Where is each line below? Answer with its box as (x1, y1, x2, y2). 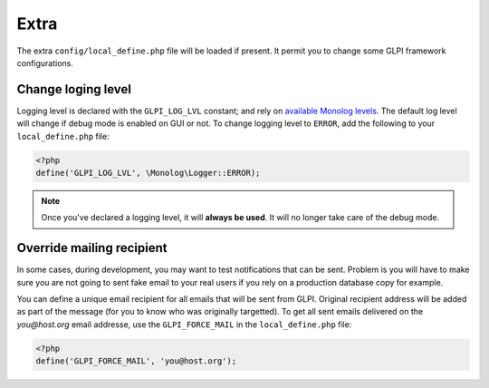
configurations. (16, 57, 74, 68)
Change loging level (16, 82, 131, 97)
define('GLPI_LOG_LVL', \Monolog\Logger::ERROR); (35, 168, 261, 178)
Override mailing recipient (16, 240, 168, 256)
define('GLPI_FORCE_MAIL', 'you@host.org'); (35, 356, 237, 366)
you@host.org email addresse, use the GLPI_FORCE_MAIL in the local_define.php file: (16, 318, 352, 330)
